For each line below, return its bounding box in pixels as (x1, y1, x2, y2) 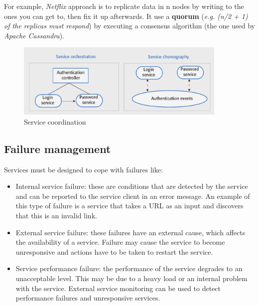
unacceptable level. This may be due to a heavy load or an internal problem (15, 273, 248, 283)
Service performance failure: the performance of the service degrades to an (15, 263, 243, 274)
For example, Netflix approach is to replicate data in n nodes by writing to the (4, 1, 244, 11)
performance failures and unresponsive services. (15, 293, 160, 303)
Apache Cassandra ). (4, 30, 65, 40)
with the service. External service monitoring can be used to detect (15, 283, 221, 293)
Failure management (4, 141, 111, 156)
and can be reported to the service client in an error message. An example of (15, 190, 250, 201)
